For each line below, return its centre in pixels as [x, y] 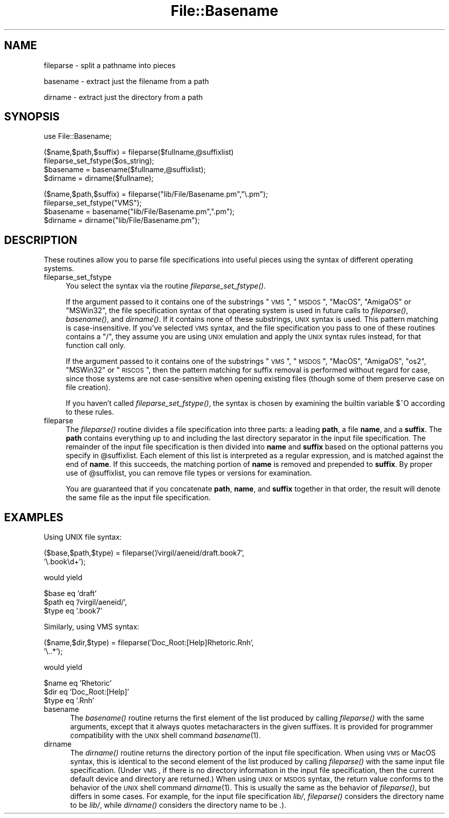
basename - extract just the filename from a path [126, 81]
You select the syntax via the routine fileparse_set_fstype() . [166, 286]
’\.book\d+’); [65, 562]
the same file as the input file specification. [138, 498]
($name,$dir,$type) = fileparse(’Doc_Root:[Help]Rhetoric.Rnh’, [149, 643]
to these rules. [90, 412]
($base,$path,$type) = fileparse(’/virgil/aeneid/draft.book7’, [144, 553]
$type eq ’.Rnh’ [69, 701]
